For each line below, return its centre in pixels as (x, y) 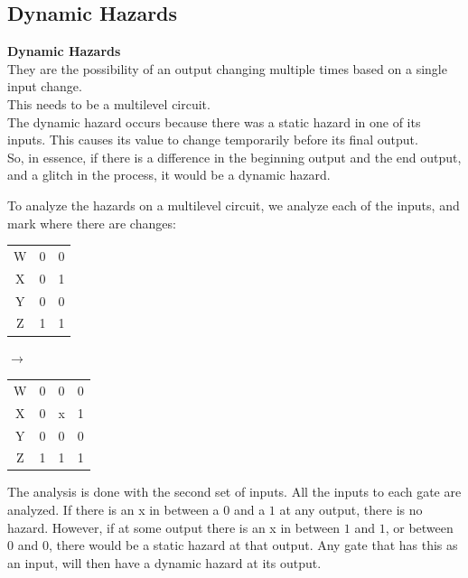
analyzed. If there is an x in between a (113, 510)
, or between (419, 527)
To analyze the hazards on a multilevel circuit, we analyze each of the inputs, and (234, 205)
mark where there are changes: (92, 223)
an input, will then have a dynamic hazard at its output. (164, 562)
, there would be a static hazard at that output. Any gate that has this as (253, 545)
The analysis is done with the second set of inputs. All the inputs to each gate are (234, 492)
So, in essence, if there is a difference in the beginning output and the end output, (234, 157)
